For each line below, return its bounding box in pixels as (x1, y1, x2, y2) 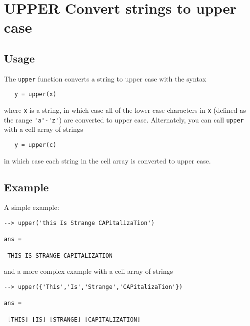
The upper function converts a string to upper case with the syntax (4, 73, 206, 83)
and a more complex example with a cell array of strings (4, 266, 173, 276)
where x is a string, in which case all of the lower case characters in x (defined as (4, 105, 246, 115)
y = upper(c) (14, 141, 57, 148)
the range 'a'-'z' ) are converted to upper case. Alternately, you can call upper (4, 114, 244, 124)
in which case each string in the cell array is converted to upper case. (4, 155, 211, 165)
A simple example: (4, 202, 59, 212)
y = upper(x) (14, 91, 57, 98)
